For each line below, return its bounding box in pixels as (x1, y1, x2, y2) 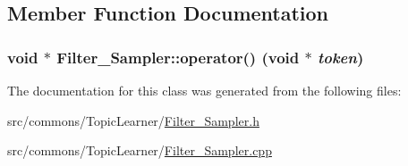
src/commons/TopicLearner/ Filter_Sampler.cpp (7, 141, 272, 160)
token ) (317, 46, 364, 68)
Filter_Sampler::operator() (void (56, 46, 300, 68)
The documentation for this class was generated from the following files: (7, 81, 402, 99)
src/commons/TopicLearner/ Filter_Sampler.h (7, 111, 259, 129)
